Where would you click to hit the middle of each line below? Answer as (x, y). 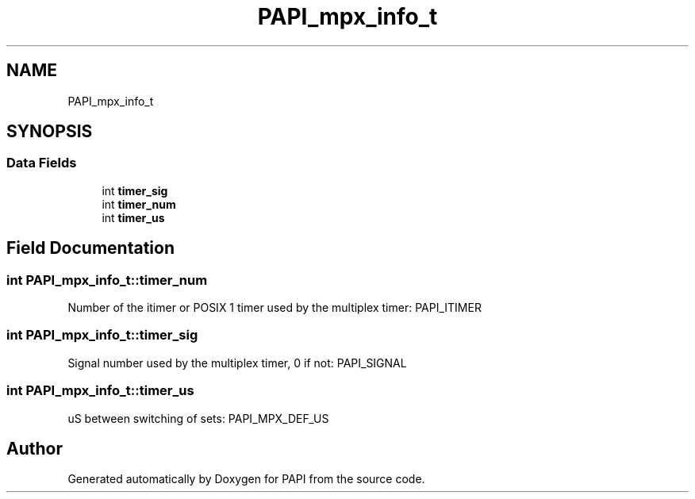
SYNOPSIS (50, 132)
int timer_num (139, 204)
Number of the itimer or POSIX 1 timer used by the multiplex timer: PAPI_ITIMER (275, 308)
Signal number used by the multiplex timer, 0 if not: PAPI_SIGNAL (237, 363)
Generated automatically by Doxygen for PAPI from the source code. (246, 479)
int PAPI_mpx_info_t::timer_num (107, 280)
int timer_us (133, 217)
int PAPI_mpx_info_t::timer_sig (102, 335)
